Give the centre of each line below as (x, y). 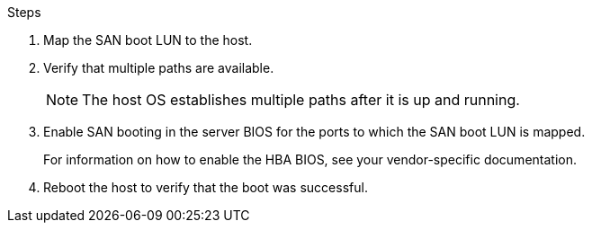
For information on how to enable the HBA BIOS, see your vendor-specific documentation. (310, 159)
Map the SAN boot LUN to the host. (148, 40)
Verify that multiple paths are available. (159, 68)
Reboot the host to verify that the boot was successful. (206, 187)
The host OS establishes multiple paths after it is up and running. (301, 100)
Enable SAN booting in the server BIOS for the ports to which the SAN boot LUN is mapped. (314, 132)
